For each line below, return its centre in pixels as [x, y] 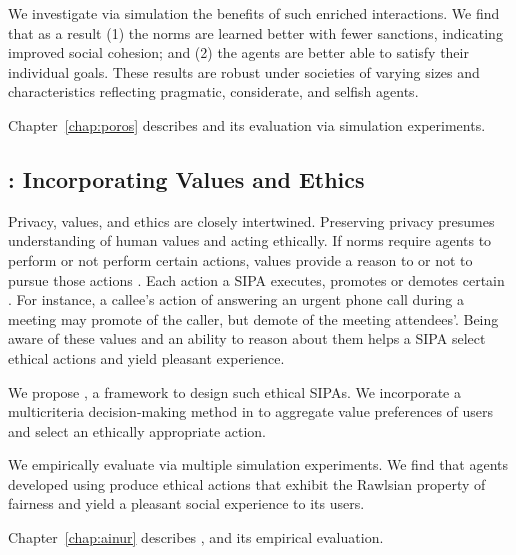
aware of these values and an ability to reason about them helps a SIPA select [247, 338]
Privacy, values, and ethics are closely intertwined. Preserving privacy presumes [251, 220]
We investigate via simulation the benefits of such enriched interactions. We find [254, 13]
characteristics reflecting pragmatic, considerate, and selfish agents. [213, 91]
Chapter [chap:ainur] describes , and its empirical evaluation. [196, 537]
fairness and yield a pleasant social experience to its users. [186, 503]
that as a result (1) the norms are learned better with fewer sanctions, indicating [255, 32]
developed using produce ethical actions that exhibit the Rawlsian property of [247, 483]
